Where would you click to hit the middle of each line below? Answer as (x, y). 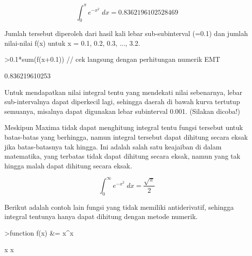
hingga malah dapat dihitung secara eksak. (68, 165)
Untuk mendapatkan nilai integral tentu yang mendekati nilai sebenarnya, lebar (124, 92)
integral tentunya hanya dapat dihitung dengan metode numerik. (101, 216)
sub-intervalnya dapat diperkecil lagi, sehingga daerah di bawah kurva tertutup (122, 101)
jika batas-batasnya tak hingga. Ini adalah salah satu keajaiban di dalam (113, 146)
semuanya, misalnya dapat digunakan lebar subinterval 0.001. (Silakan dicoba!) (122, 111)
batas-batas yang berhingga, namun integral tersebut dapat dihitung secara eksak (126, 137)
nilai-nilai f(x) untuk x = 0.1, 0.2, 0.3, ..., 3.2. (72, 43)
